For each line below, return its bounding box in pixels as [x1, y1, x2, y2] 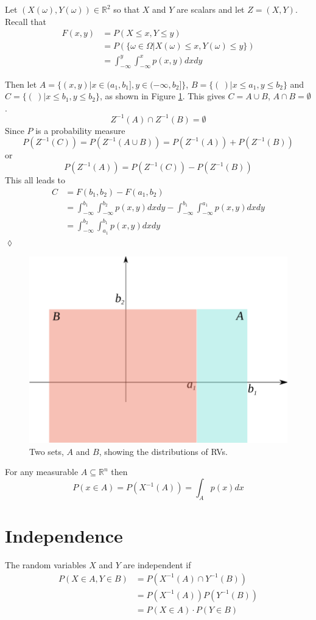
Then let [5, 77, 37, 90]
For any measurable [5, 465, 79, 478]
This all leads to [5, 174, 65, 186]
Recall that [5, 15, 46, 27]
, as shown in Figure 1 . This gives [99, 90, 225, 102]
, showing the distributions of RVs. [99, 445, 228, 457]
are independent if [123, 558, 191, 571]
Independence [5, 523, 123, 548]
